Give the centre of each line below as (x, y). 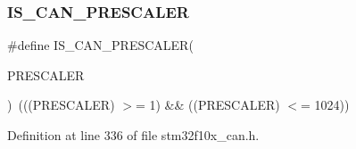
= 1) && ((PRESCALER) (207, 105)
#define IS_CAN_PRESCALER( (100, 45)
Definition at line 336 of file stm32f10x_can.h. (133, 135)
